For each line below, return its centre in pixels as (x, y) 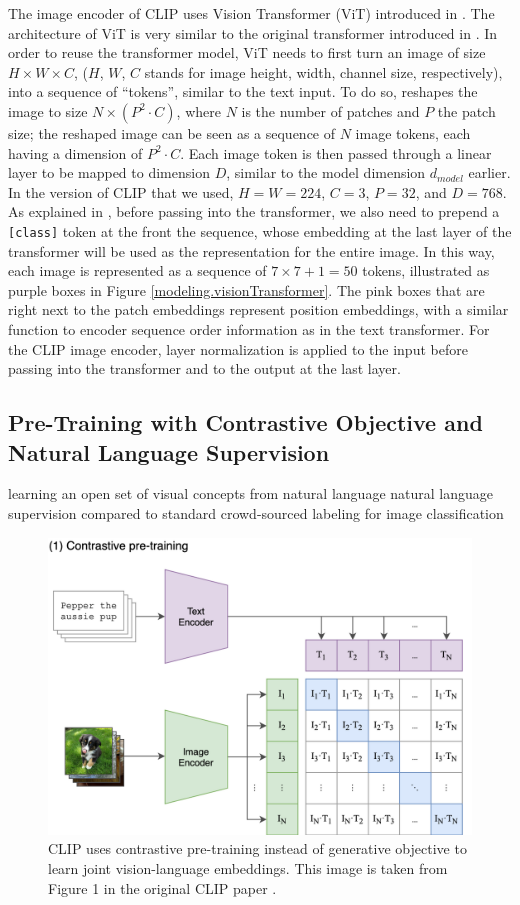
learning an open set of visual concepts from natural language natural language (250, 493)
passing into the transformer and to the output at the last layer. (204, 368)
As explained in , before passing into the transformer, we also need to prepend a (254, 211)
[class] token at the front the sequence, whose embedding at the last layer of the (260, 230)
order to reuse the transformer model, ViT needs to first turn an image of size (247, 52)
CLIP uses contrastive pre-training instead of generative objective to (257, 848)
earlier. (489, 172)
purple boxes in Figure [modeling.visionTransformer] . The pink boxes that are (246, 289)
